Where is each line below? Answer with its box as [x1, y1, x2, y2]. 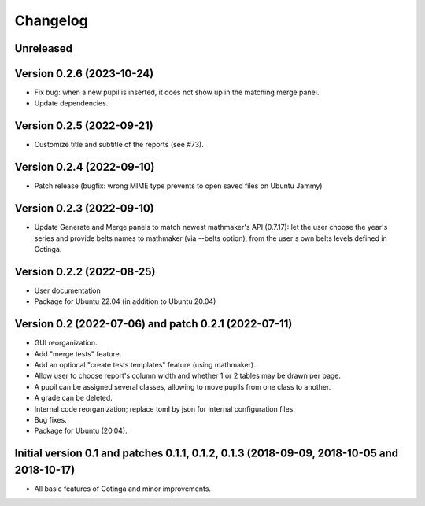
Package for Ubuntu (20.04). [34, 426, 128, 436]
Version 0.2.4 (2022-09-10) [14, 161, 155, 174]
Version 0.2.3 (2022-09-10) [14, 201, 155, 216]
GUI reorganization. [34, 338, 98, 348]
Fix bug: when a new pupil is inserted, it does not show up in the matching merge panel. [34, 87, 320, 98]
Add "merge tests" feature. [34, 349, 122, 358]
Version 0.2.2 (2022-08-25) [14, 264, 156, 279]
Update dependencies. [34, 98, 109, 108]
